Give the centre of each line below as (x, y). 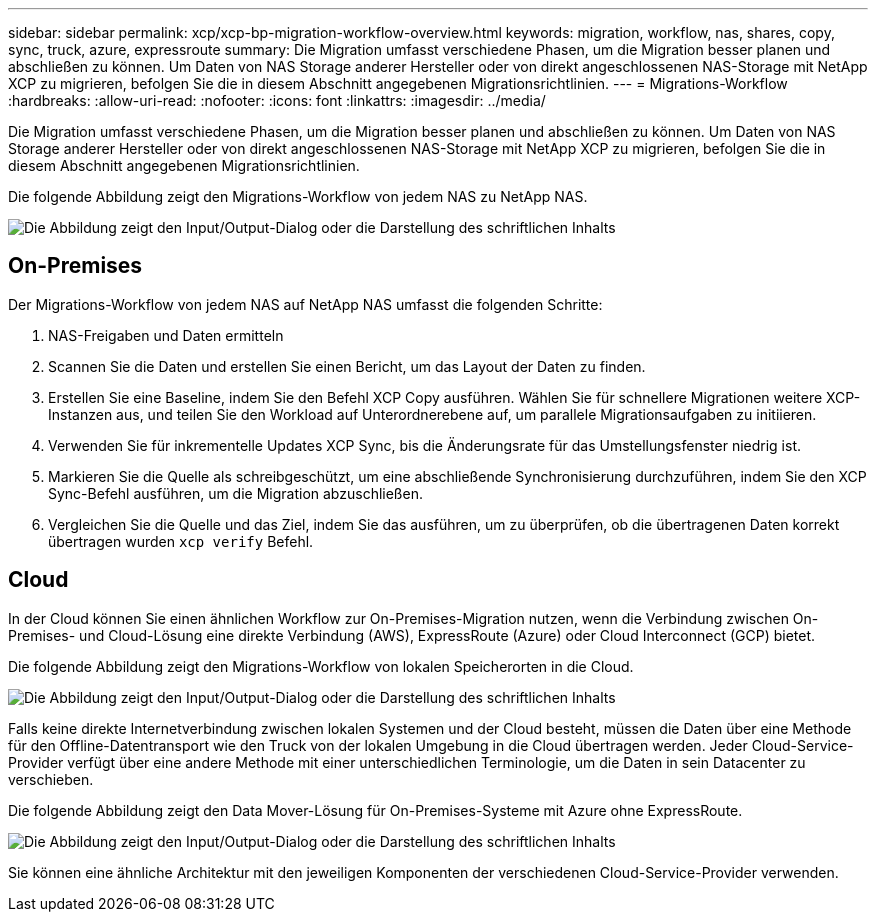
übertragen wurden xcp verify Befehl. (181, 541)
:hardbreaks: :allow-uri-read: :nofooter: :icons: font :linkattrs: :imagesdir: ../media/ (277, 100)
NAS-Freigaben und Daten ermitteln (166, 335)
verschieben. (51, 779)
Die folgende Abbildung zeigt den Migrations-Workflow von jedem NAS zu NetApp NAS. (298, 196)
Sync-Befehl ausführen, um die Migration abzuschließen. (235, 493)
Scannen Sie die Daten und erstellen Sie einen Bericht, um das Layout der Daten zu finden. (347, 366)
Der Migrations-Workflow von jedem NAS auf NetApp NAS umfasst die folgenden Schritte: (305, 304)
